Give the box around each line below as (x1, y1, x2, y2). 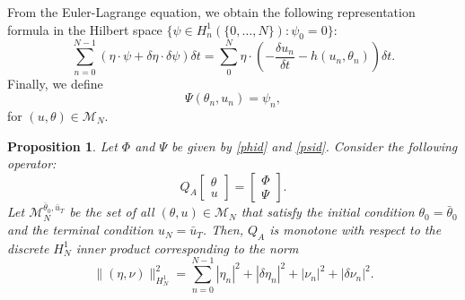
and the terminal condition (7, 220, 154, 239)
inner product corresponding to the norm (75, 238, 299, 257)
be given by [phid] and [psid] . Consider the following (171, 136, 458, 155)
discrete (7, 238, 49, 257)
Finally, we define (7, 73, 103, 92)
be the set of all (69, 202, 154, 221)
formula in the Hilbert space (7, 20, 162, 39)
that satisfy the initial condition (241, 202, 415, 221)
